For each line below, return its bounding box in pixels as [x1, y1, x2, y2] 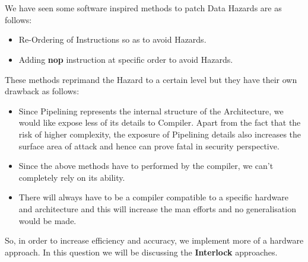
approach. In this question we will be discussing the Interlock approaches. [5, 245, 278, 258]
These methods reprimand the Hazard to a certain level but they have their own [5, 73, 297, 85]
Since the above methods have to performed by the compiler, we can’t [18, 159, 274, 172]
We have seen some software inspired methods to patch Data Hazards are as [5, 2, 282, 14]
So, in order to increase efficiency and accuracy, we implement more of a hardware [5, 234, 304, 247]
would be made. [18, 214, 77, 226]
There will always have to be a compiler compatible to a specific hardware [18, 191, 288, 203]
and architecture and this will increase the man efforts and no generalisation [18, 202, 296, 215]
